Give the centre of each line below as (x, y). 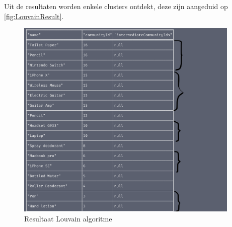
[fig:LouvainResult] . (34, 16)
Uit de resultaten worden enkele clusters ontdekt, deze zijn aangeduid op (116, 6)
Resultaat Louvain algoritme (68, 218)
